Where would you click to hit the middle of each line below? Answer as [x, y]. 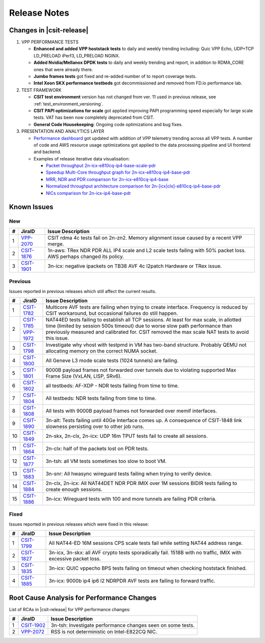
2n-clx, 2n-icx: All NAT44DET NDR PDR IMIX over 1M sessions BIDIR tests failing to [142, 483]
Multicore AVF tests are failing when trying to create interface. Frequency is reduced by [147, 307]
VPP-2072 [33, 632]
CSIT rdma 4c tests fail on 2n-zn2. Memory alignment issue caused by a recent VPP [145, 238]
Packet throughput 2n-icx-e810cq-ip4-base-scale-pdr [101, 166]
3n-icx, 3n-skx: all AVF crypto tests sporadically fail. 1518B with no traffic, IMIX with [145, 553]
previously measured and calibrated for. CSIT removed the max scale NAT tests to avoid [147, 332]
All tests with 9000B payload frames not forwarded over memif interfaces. [132, 411]
